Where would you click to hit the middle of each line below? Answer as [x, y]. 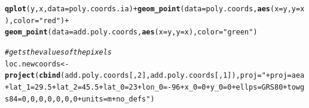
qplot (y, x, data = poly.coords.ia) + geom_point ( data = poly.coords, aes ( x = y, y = [153, 9]
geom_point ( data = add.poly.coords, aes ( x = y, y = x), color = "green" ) [131, 32]
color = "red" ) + [41, 20]
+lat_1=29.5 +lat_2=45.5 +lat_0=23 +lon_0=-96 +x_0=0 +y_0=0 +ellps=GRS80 [144, 87]
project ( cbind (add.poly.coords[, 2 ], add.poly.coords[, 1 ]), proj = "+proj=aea [155, 76]
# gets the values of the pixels [59, 52]
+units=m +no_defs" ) [116, 99]
